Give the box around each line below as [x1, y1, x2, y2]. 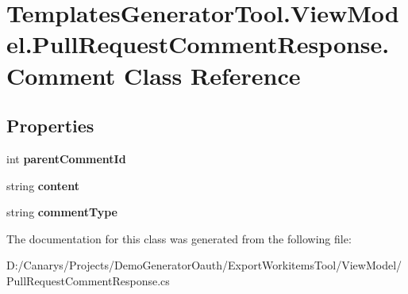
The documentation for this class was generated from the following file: [6, 230, 352, 246]
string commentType [6, 204, 117, 220]
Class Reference [124, 59, 301, 91]
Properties [6, 113, 94, 138]
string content [6, 177, 79, 193]
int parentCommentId [6, 150, 126, 166]
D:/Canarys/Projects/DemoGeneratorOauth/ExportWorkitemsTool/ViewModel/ [6, 257, 402, 273]
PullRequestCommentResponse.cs [6, 272, 170, 288]
